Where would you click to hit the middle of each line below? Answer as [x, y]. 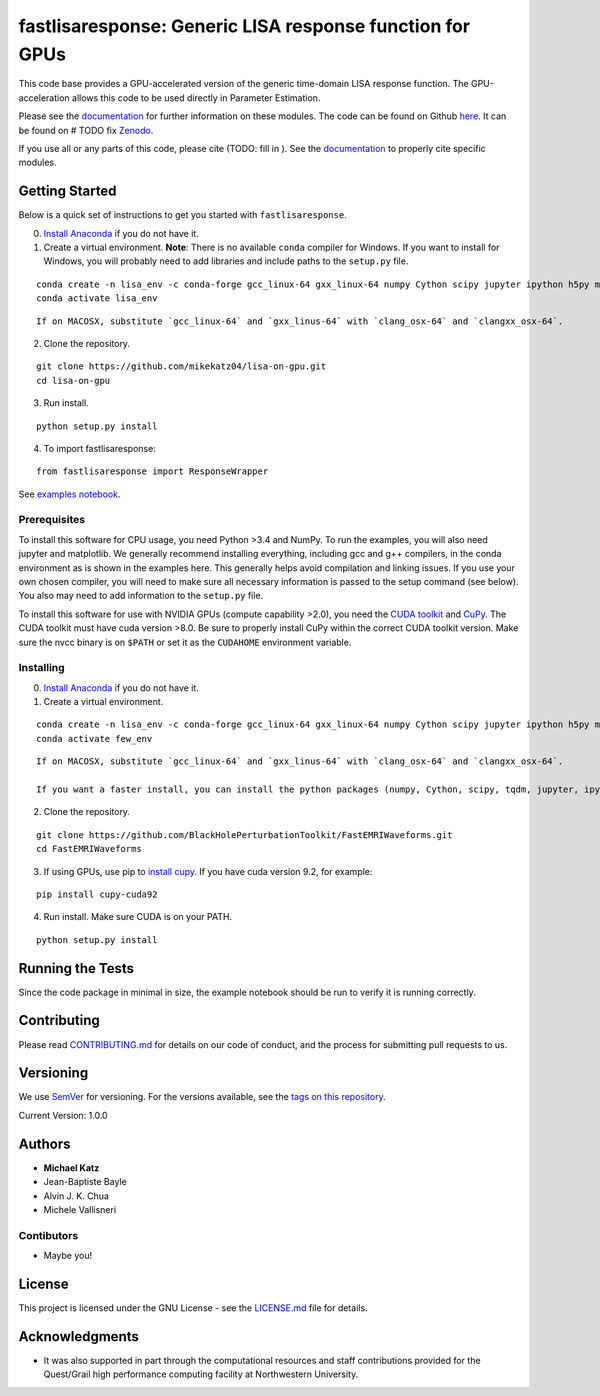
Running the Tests [76, 968]
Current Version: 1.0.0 [63, 1115]
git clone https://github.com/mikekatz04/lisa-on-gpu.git [181, 366]
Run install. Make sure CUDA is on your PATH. [138, 917]
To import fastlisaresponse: [100, 448]
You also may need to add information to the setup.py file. [141, 596]
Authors [44, 1143]
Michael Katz [71, 1167]
